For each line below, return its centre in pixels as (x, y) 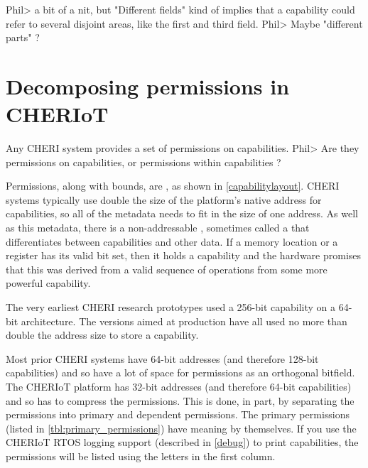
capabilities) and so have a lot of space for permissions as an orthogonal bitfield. (180, 372)
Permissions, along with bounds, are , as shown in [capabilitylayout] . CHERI (173, 186)
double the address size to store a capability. (102, 335)
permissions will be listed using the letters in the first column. (141, 456)
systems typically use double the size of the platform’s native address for (164, 199)
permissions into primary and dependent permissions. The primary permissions (178, 414)
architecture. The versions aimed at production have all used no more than (184, 321)
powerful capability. (48, 283)
